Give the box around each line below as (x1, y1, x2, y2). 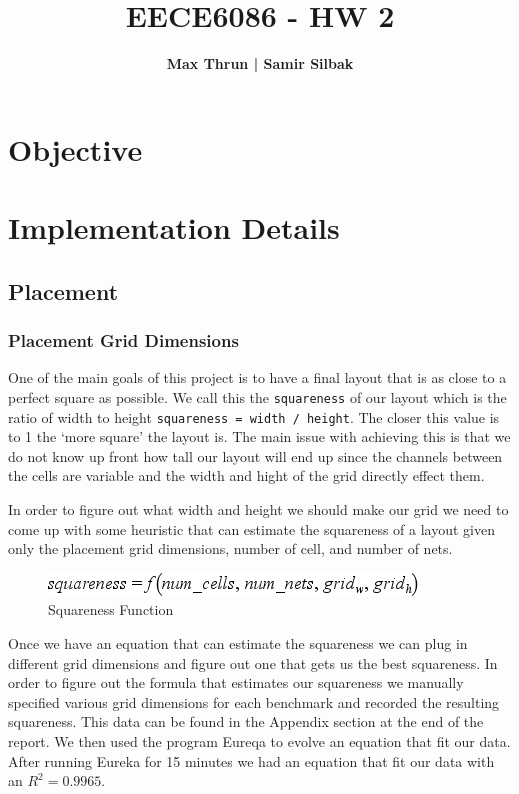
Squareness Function (48, 599, 174, 620)
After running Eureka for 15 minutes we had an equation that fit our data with (8, 750, 495, 771)
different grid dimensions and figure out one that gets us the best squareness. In (8, 652, 498, 673)
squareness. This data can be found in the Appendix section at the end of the (8, 711, 484, 732)
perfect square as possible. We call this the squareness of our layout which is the (8, 386, 507, 407)
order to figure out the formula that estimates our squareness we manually (8, 672, 464, 693)
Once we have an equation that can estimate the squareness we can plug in (8, 632, 468, 653)
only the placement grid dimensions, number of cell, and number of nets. (8, 538, 453, 559)
